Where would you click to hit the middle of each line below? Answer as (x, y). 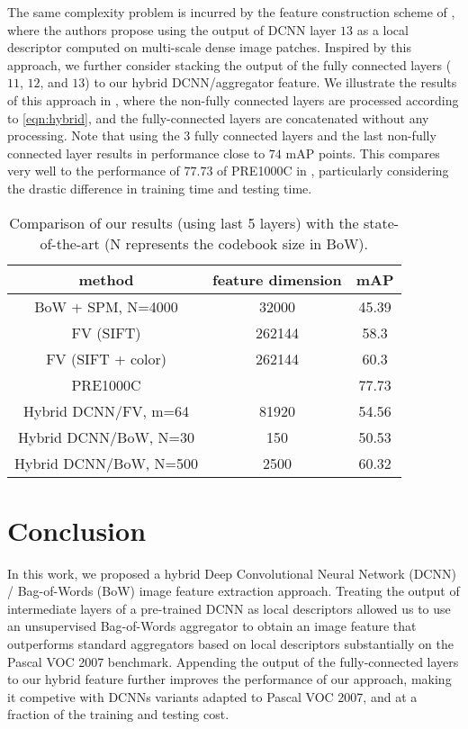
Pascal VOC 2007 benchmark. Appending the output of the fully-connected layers (233, 661)
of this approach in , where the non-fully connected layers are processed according (233, 99)
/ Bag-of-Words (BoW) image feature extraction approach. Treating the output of (234, 591)
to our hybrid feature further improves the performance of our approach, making (229, 679)
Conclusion (77, 530)
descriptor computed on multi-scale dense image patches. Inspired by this (209, 47)
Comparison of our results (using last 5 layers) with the (184, 222)
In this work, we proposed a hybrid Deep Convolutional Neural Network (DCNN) (232, 573)
